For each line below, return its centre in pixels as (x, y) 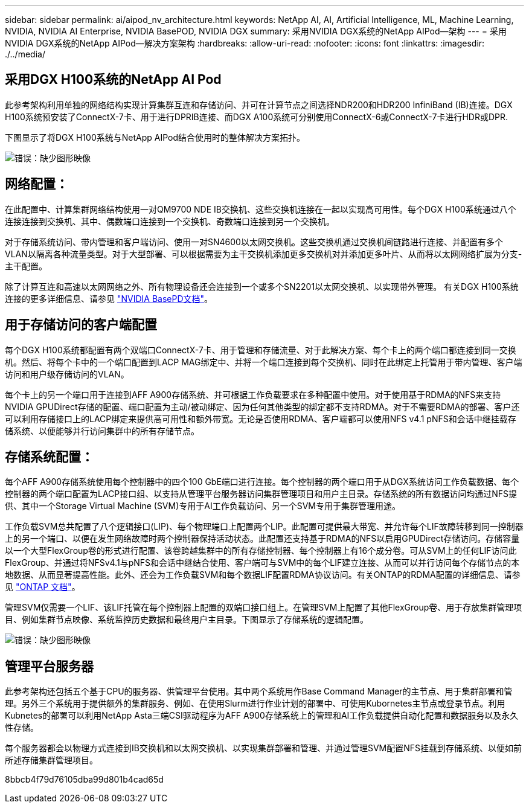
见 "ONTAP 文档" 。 (43, 587)
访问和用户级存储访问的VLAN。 (67, 374)
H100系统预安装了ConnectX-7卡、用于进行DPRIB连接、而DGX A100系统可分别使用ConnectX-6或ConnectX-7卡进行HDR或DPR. (256, 117)
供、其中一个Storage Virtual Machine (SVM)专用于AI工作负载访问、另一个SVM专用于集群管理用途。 (203, 506)
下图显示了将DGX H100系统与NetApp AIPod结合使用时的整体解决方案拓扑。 (155, 137)
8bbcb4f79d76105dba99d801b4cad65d (84, 780)
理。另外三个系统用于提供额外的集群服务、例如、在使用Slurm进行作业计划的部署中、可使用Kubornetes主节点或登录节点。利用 (255, 704)
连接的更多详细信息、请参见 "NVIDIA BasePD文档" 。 (109, 298)
